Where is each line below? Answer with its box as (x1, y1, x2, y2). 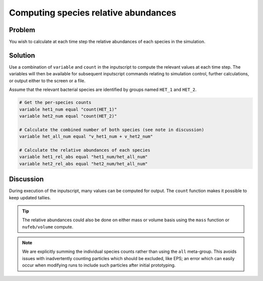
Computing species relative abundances (9, 7, 176, 18)
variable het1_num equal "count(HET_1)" (19, 106, 117, 112)
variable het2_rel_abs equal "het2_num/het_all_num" (19, 161, 148, 166)
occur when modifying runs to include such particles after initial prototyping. (22, 263, 176, 268)
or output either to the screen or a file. (9, 78, 86, 84)
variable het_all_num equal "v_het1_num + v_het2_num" (19, 134, 153, 140)
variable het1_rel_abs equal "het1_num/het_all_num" (19, 154, 148, 160)
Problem (9, 26, 36, 34)
